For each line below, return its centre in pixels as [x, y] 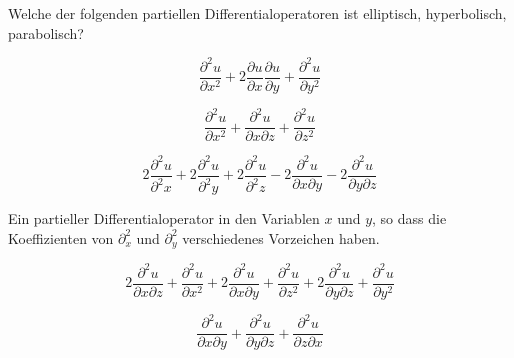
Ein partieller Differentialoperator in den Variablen [164, 218]
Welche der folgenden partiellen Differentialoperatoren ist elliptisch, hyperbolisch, [257, 13]
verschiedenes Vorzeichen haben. [281, 237]
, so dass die [409, 218]
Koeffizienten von [61, 237]
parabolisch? [46, 32]
